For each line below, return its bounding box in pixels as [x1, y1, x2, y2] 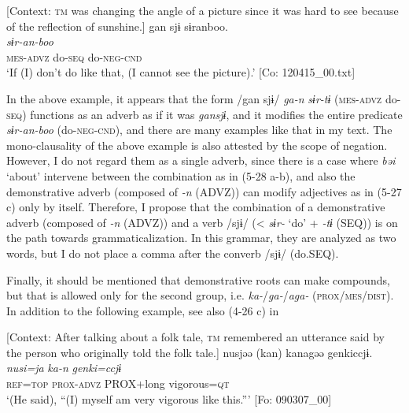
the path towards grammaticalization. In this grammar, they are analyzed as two [6, 229, 396, 246]
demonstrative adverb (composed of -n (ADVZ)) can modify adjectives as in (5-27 [6, 183, 402, 199]
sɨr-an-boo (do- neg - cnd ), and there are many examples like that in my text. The [6, 121, 392, 138]
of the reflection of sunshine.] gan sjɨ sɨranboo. [6, 17, 228, 34]
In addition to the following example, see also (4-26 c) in [6, 302, 279, 318]
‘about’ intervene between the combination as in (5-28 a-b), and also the [6, 167, 356, 184]
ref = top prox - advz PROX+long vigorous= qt [6, 375, 230, 392]
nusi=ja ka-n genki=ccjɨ [6, 359, 122, 376]
